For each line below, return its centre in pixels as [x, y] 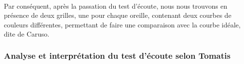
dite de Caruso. [27, 34]
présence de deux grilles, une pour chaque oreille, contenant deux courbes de [118, 15]
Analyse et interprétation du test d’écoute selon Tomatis [117, 55]
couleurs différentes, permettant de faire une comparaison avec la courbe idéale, [122, 24]
